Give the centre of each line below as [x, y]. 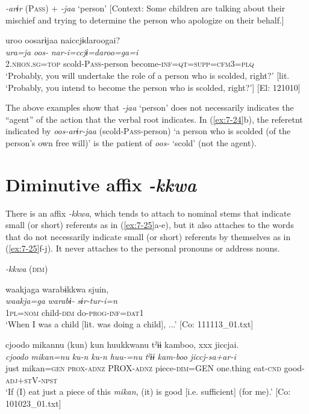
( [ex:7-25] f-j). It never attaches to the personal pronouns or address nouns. [143, 248]
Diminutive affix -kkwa [101, 184]
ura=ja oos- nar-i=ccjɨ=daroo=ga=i [72, 51]
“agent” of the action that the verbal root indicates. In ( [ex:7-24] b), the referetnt [154, 119]
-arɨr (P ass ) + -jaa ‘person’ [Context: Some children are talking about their [145, 8]
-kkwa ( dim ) [27, 269]
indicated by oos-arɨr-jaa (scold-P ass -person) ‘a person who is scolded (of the [148, 131]
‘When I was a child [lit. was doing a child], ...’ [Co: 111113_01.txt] [130, 324]
